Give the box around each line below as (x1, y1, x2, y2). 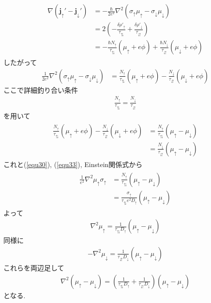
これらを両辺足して (3, 262, 64, 272)
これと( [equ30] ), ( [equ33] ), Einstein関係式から (3, 159, 143, 169)
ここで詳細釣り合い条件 (3, 84, 78, 95)
